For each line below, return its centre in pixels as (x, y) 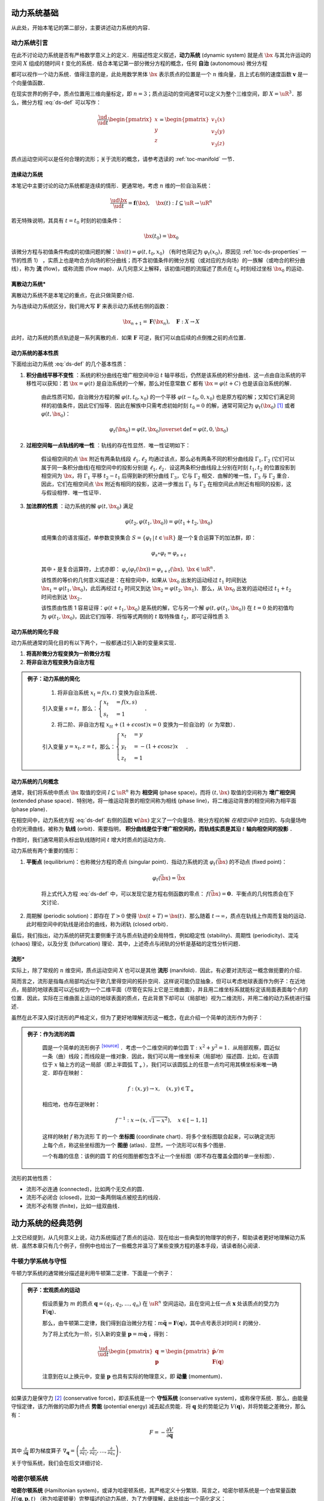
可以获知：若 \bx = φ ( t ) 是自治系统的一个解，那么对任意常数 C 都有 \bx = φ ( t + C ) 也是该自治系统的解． (166, 383)
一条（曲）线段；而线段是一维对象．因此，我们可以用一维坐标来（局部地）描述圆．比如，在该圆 (160, 1056)
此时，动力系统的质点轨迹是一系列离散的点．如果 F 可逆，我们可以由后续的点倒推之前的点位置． (130, 337)
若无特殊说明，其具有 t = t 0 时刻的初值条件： (67, 221)
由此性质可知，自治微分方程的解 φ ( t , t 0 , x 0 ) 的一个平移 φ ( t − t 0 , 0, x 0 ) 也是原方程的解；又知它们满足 (165, 398)
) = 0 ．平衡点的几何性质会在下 (256, 894)
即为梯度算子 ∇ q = (52, 1451)
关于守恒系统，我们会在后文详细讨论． (58, 1463)
